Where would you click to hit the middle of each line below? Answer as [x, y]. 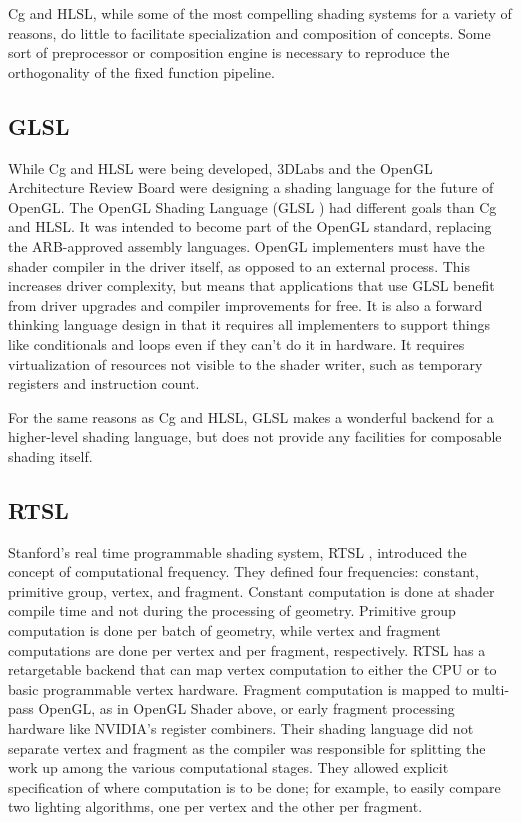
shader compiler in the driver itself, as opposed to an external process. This [239, 265]
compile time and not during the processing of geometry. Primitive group [232, 610]
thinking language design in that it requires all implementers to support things [249, 324]
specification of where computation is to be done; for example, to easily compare [254, 786]
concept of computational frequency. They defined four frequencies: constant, [243, 571]
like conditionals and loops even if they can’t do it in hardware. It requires [236, 343]
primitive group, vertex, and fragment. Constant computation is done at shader [251, 590]
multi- [491, 688]
